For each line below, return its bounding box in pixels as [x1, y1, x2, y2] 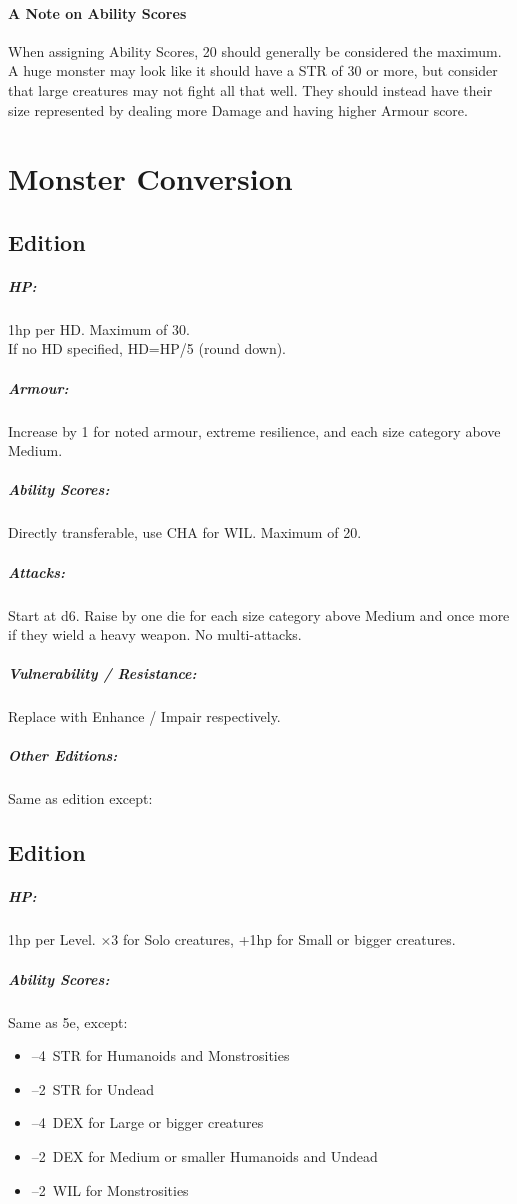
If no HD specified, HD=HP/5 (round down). [8, 338, 287, 359]
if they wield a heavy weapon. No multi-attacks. [8, 624, 302, 645]
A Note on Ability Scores [8, 2, 187, 23]
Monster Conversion [8, 158, 293, 199]
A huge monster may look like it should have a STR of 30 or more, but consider [8, 60, 498, 81]
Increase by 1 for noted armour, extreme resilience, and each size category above [8, 420, 501, 441]
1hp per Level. [8, 929, 96, 950]
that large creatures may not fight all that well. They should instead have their [8, 79, 493, 100]
